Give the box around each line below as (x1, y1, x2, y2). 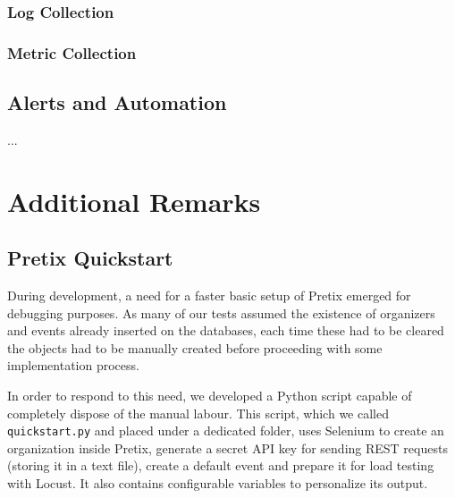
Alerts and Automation (7, 89, 227, 116)
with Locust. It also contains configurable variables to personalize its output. (7, 474, 428, 493)
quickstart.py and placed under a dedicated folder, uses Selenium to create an (7, 421, 444, 440)
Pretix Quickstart (7, 244, 173, 272)
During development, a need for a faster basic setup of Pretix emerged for (7, 286, 411, 305)
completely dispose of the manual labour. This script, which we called (7, 403, 389, 422)
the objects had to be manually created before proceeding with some (7, 338, 383, 357)
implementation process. (7, 356, 139, 375)
